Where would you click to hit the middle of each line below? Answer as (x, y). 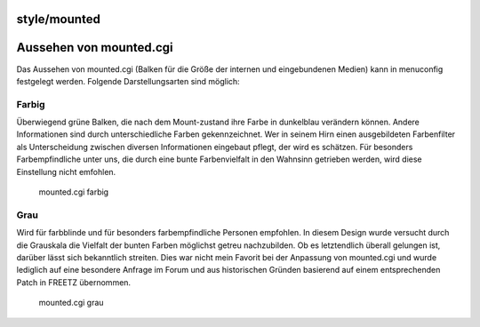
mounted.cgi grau (71, 303)
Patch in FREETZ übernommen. (74, 282)
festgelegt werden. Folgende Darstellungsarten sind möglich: (128, 81)
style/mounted (59, 19)
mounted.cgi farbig (74, 192)
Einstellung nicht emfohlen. (66, 171)
